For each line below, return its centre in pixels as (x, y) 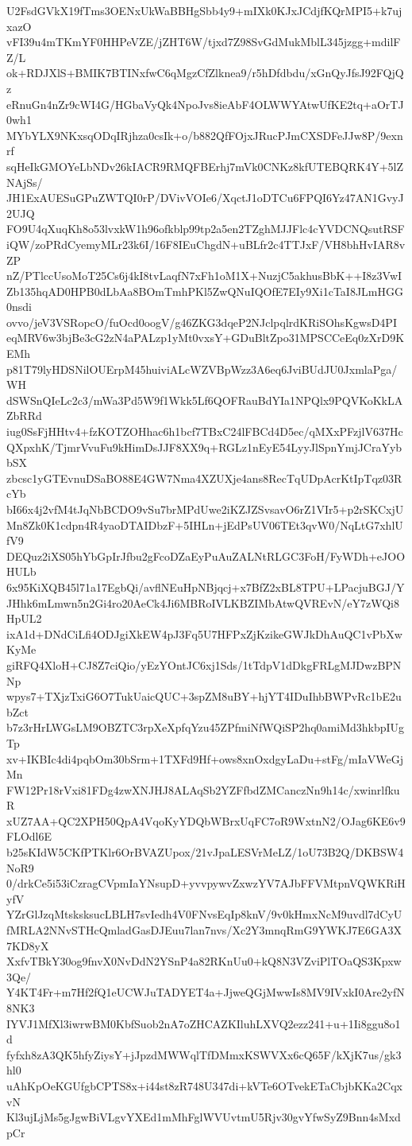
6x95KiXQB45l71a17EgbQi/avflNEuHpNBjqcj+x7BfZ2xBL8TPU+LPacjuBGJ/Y (206, 587)
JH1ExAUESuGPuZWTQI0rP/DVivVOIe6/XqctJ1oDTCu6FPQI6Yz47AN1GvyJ (205, 198)
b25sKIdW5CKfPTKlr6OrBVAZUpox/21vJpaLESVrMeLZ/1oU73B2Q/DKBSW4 (205, 852)
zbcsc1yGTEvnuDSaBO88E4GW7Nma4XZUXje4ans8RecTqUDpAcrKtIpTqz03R (204, 478)
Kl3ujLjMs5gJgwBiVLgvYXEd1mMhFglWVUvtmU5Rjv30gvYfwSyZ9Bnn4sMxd (204, 1117)
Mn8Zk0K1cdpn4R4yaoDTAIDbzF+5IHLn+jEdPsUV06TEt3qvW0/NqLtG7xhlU (205, 524)
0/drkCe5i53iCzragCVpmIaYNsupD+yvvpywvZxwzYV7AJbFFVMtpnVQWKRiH (206, 883)
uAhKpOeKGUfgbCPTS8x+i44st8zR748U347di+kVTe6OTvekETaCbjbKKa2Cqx (205, 1085)
